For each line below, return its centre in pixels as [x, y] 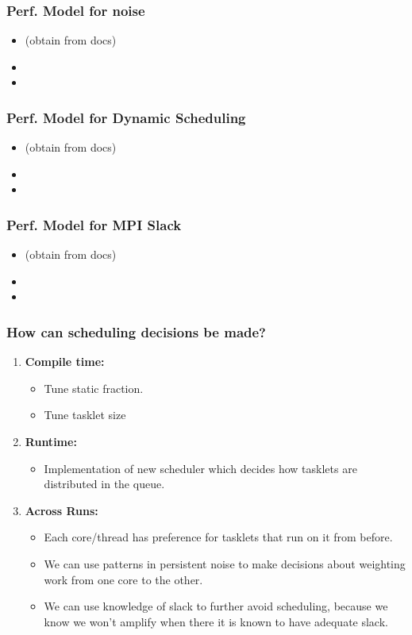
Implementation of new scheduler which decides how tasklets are [200, 468]
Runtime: [51, 441]
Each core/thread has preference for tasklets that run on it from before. [218, 537]
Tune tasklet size [85, 415]
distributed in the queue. [104, 484]
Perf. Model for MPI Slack [94, 224]
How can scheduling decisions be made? [136, 331]
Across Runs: [62, 510]
